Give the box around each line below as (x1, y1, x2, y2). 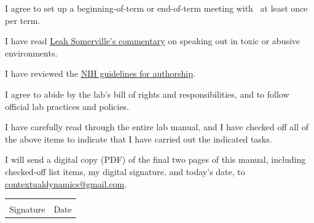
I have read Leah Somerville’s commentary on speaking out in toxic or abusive (5, 34, 300, 47)
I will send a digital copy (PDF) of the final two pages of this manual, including (5, 153, 306, 166)
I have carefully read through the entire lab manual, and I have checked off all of (5, 120, 309, 133)
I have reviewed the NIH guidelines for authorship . (5, 67, 195, 80)
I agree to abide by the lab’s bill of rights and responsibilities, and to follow (5, 87, 289, 100)
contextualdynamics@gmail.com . (5, 177, 127, 190)
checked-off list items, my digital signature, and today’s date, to (5, 165, 245, 178)
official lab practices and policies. (5, 100, 130, 112)
